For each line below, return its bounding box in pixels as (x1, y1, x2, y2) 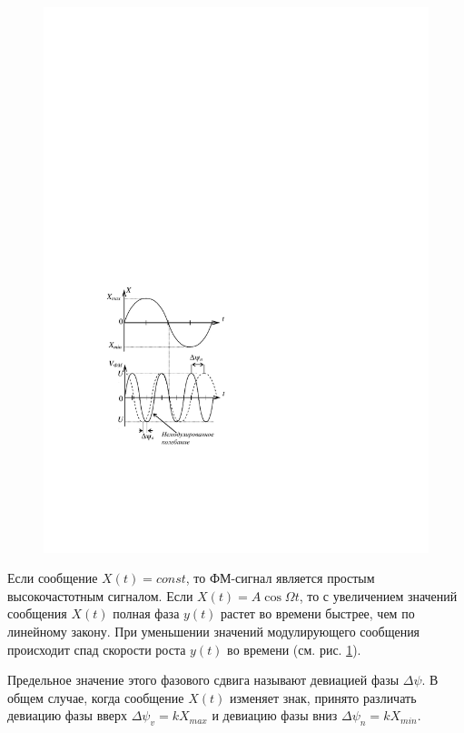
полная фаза (113, 604, 180, 623)
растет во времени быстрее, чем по (221, 604, 415, 623)
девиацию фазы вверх (7, 706, 127, 725)
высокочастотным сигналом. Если (7, 586, 193, 605)
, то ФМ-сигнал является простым (185, 568, 375, 587)
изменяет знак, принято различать (229, 688, 417, 707)
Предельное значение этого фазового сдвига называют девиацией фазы (7, 670, 400, 689)
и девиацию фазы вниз (212, 706, 338, 725)
